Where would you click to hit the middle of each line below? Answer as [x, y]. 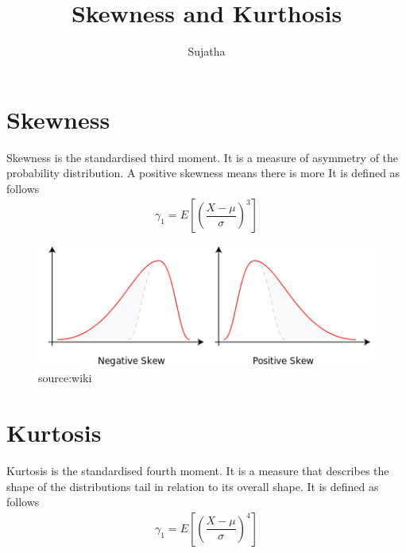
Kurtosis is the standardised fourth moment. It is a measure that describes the [198, 470]
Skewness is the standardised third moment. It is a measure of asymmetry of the [203, 157]
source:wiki [65, 378]
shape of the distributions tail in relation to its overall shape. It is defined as [193, 486]
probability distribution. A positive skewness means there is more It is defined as [203, 173]
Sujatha [207, 51]
